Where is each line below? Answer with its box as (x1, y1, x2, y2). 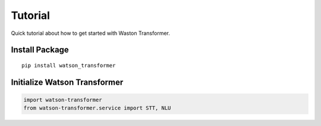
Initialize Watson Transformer (11, 77, 124, 87)
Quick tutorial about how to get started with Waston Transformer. (11, 30, 171, 37)
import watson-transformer (23, 96, 102, 103)
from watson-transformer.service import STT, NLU (23, 105, 171, 112)
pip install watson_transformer (21, 62, 116, 69)
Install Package (11, 45, 70, 55)
